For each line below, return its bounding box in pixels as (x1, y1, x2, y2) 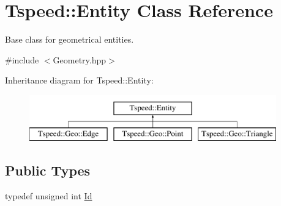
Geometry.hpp (53, 53, 107, 66)
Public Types (5, 161, 91, 180)
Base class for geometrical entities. (5, 33, 134, 46)
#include (5, 53, 39, 66)
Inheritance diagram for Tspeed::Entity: (5, 74, 154, 87)
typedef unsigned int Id (5, 190, 92, 202)
